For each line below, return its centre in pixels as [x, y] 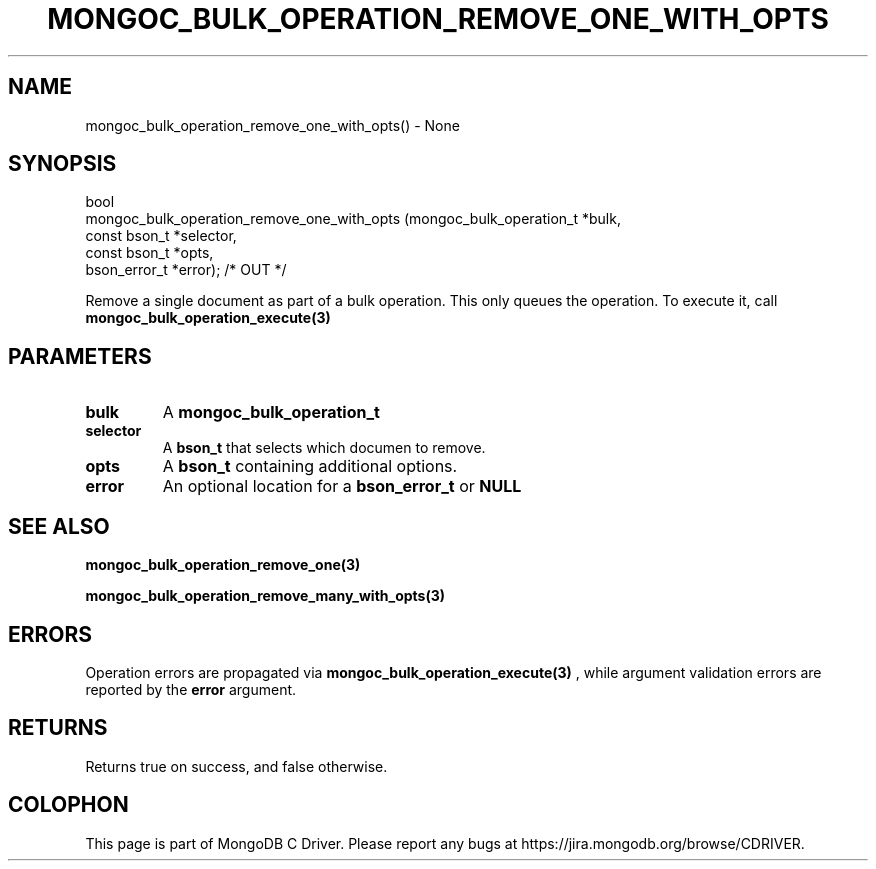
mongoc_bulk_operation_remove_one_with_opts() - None [272, 125]
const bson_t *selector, [161, 236]
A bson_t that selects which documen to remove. [324, 448]
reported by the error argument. [191, 689]
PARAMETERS [80, 356]
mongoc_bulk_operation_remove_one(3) [223, 565]
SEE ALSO [59, 526]
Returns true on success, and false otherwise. [236, 766]
